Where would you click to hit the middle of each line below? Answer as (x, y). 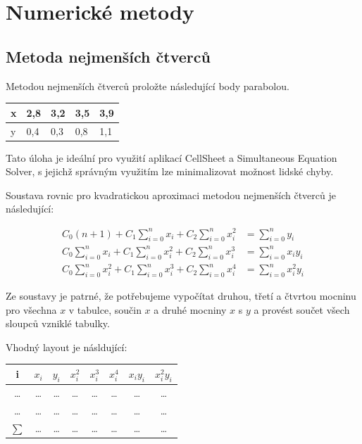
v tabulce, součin (105, 309)
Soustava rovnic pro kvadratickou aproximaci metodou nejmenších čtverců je (171, 195)
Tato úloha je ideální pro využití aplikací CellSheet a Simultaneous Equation (171, 157)
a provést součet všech (302, 309)
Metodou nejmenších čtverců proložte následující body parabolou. (148, 85)
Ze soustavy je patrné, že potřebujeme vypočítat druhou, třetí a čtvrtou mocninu (181, 295)
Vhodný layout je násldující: (67, 347)
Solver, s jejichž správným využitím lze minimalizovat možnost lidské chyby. (170, 171)
